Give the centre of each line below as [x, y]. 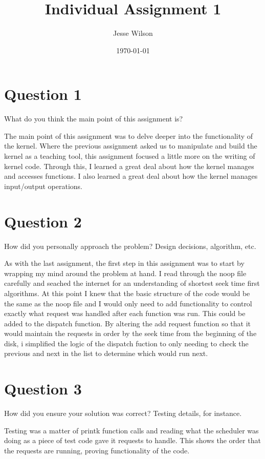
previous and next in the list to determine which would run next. [106, 353]
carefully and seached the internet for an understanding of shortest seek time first [132, 283]
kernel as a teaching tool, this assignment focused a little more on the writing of [130, 156]
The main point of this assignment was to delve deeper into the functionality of [129, 135]
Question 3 [43, 389]
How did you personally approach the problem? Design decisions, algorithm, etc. [130, 246]
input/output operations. [43, 186]
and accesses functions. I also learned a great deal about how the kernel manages [131, 176]
